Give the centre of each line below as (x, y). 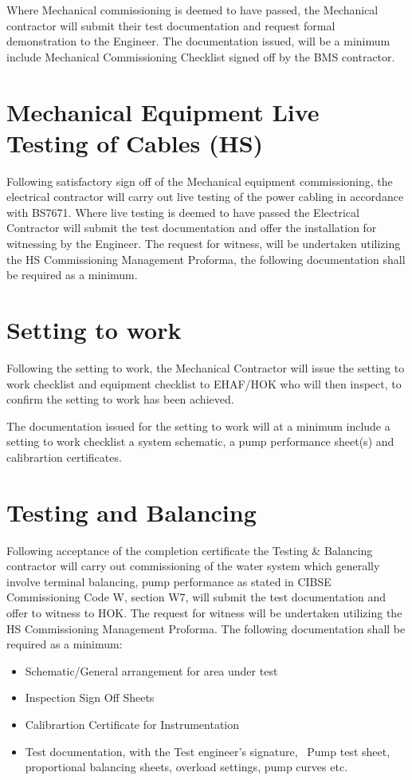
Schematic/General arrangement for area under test (151, 670)
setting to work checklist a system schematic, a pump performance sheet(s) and (200, 441)
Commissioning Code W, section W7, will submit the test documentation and (196, 597)
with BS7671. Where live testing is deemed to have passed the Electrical (183, 212)
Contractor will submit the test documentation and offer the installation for (192, 228)
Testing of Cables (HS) (135, 142)
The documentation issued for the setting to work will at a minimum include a (198, 425)
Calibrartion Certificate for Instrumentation (132, 724)
